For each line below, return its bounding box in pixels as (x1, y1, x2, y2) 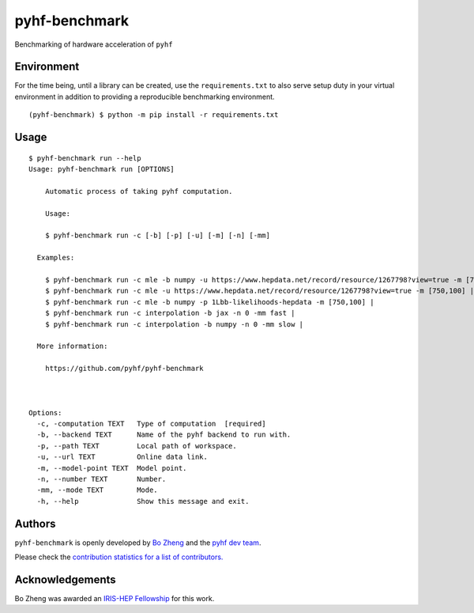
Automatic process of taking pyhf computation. (44, 187, 233, 195)
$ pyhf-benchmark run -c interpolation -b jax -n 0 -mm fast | (44, 308, 295, 318)
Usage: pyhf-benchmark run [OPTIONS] (28, 165, 175, 174)
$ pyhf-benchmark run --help (28, 153, 141, 162)
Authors (14, 517, 56, 530)
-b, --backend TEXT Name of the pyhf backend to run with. (36, 430, 292, 439)
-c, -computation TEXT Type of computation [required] (36, 419, 266, 429)
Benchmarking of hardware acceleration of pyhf (14, 40, 173, 49)
